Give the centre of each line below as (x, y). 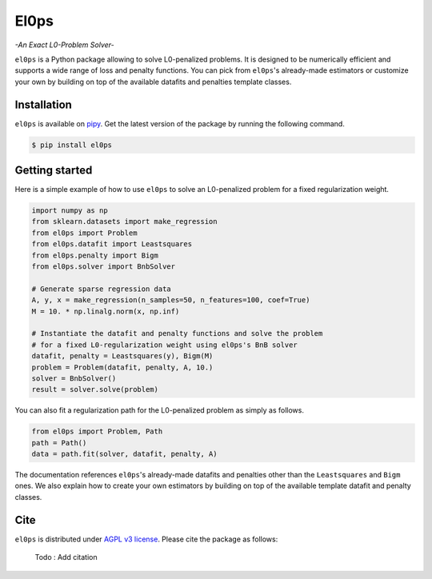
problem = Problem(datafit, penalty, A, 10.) (122, 367)
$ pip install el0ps (72, 145)
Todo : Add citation (66, 557)
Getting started (54, 171)
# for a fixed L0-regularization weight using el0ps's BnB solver (164, 345)
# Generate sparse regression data (101, 289)
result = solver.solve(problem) (95, 389)
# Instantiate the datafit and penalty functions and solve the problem (177, 333)
